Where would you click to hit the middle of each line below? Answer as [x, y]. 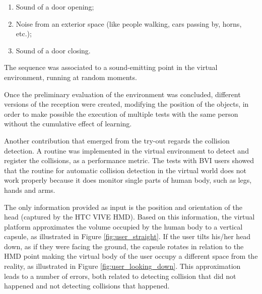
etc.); [24, 33]
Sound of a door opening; [55, 7]
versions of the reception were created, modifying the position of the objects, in [126, 104]
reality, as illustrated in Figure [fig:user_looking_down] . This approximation [122, 266]
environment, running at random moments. [71, 77]
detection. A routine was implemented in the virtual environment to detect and [126, 150]
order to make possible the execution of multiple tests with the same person [121, 114]
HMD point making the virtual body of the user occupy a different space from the [131, 256]
